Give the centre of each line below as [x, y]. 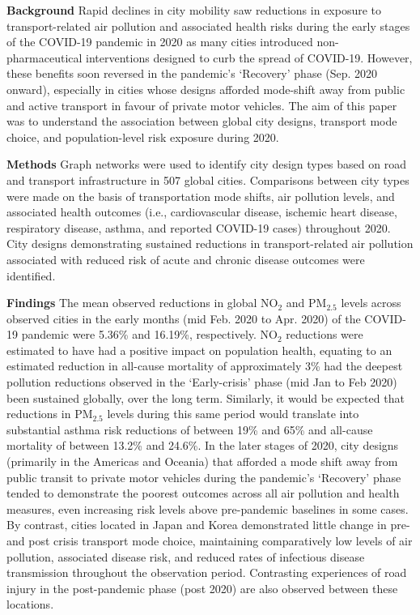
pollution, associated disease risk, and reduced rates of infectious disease [186, 556]
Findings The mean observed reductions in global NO [142, 303]
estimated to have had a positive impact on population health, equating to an [199, 350]
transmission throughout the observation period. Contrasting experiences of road [207, 572]
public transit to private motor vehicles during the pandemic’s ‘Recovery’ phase [204, 477]
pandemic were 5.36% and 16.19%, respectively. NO [149, 334]
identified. [31, 275]
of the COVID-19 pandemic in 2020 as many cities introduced [160, 42]
